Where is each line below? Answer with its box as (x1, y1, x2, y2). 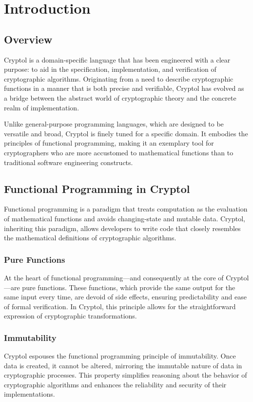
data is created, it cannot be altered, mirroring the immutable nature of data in (4, 360, 242, 370)
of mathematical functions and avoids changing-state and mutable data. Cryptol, (4, 213, 245, 223)
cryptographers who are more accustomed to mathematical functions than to (4, 147, 234, 157)
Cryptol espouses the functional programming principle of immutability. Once (4, 351, 236, 361)
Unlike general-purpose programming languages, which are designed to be (4, 119, 224, 129)
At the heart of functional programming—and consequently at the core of (4, 272, 224, 282)
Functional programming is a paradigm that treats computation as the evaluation (4, 204, 248, 214)
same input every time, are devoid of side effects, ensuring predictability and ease (4, 292, 247, 302)
